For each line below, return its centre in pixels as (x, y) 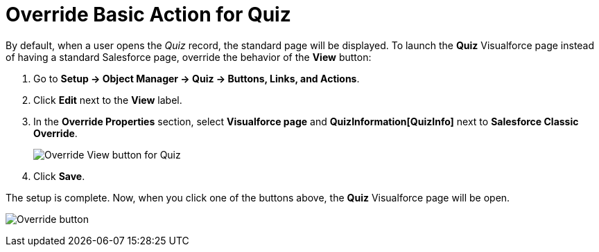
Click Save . (59, 176)
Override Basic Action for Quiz (148, 15)
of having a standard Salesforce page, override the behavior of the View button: (189, 57)
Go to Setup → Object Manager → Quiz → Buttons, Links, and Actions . (197, 78)
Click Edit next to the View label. (108, 100)
